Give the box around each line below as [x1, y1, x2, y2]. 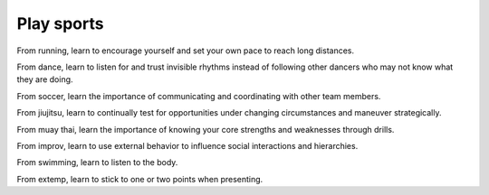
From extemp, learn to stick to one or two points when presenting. [16, 173, 264, 184]
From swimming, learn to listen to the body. [16, 157, 178, 168]
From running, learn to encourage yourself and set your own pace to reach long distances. [16, 45, 355, 56]
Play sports [16, 14, 104, 33]
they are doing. [16, 74, 73, 85]
